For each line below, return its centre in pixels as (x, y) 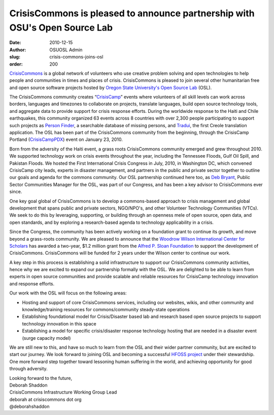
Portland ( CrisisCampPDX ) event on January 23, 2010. (66, 139)
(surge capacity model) (46, 338)
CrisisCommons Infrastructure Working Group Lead (63, 392)
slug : (15, 57)
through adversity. (28, 369)
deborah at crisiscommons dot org (45, 399)
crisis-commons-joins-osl (76, 57)
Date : (15, 43)
